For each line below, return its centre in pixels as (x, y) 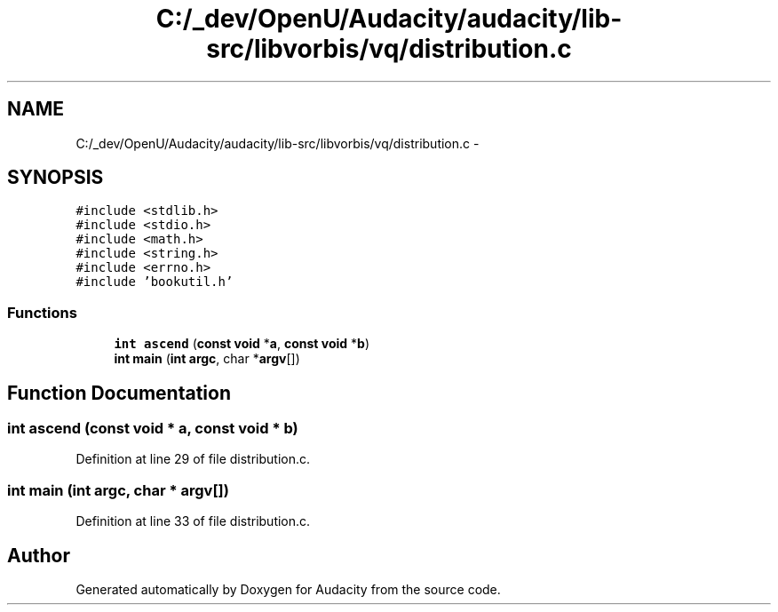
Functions (42, 312)
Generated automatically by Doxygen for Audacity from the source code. (288, 589)
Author (39, 555)
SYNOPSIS (56, 178)
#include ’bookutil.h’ (155, 282)
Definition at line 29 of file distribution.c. (193, 459)
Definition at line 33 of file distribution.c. (193, 521)
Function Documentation (119, 393)
